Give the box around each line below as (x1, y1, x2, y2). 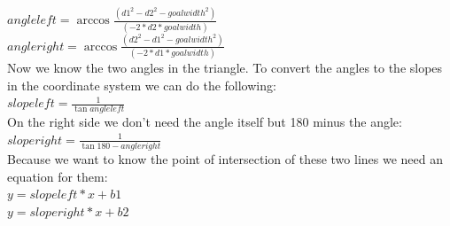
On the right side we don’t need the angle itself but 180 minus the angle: (7, 113, 402, 131)
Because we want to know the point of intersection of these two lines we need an (7, 150, 444, 168)
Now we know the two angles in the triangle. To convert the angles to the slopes (7, 58, 443, 77)
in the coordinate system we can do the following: (7, 75, 276, 94)
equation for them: (7, 167, 108, 185)
